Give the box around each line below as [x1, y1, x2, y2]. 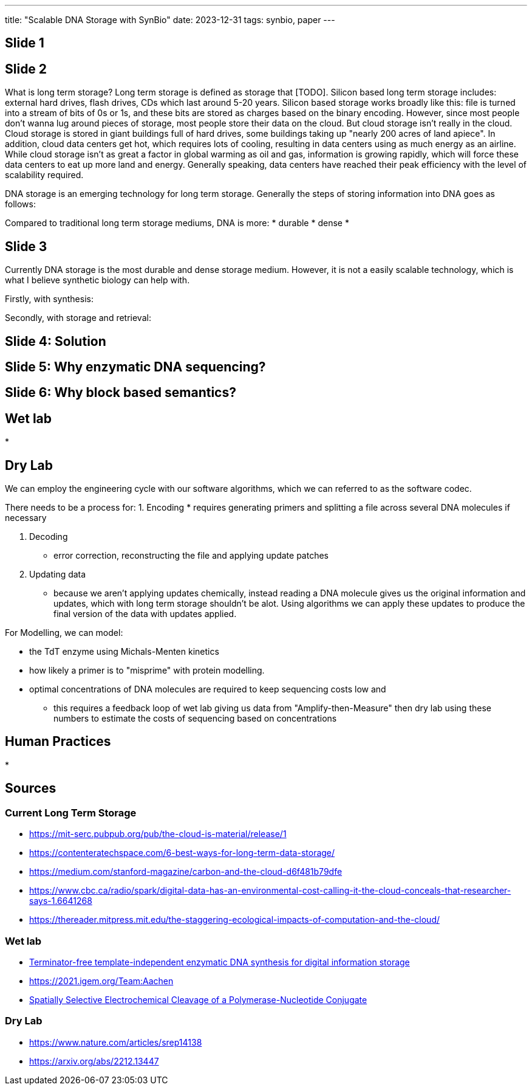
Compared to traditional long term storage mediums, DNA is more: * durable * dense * [5, 218, 349, 229]
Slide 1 [5, 35, 44, 51]
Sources [5, 781, 56, 796]
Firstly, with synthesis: [5, 294, 94, 305]
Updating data [29, 569, 86, 580]
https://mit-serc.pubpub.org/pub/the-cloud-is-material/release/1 [29, 829, 287, 840]
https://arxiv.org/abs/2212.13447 [29, 1055, 159, 1066]
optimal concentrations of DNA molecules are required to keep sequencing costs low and [29, 684, 386, 695]
